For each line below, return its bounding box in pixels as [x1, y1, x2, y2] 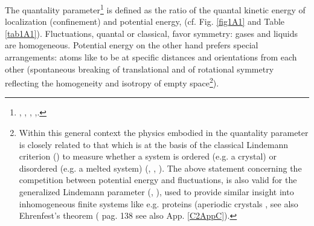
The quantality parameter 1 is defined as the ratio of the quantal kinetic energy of [5, 2, 306, 16]
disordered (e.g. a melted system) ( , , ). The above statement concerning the [19, 161, 302, 174]
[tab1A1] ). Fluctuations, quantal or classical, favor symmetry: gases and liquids [5, 27, 298, 39]
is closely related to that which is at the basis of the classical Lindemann [19, 138, 289, 150]
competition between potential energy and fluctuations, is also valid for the [19, 173, 297, 186]
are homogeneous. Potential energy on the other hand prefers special [5, 39, 258, 51]
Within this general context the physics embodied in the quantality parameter [19, 126, 309, 139]
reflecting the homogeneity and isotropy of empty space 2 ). [5, 75, 219, 89]
